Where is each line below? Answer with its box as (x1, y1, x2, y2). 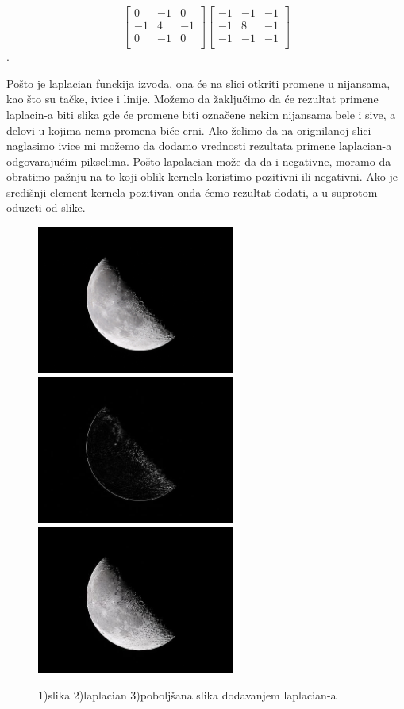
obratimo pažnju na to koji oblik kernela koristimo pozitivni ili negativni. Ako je (6, 168, 398, 185)
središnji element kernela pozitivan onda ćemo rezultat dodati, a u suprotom (6, 183, 378, 200)
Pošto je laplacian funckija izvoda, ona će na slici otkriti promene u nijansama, (6, 75, 391, 91)
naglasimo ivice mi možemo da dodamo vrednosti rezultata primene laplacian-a (6, 137, 392, 154)
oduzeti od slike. (6, 199, 86, 216)
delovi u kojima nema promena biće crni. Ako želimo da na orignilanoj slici (6, 121, 371, 138)
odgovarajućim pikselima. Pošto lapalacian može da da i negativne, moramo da (6, 152, 391, 169)
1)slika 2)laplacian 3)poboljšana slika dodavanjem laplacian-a (38, 686, 337, 703)
